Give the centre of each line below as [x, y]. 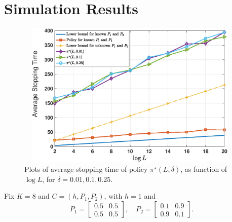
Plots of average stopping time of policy [86, 169]
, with [113, 196]
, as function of [204, 169]
